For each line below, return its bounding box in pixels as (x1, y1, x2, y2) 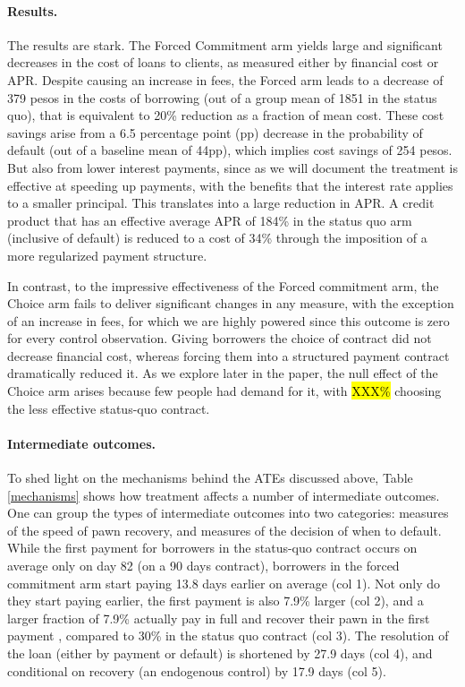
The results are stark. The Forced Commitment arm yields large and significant (7, 35, 443, 54)
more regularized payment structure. (7, 245, 207, 264)
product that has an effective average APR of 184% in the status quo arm (7, 210, 412, 229)
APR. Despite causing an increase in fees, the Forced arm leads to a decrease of (7, 70, 444, 89)
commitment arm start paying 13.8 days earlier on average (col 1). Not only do (7, 573, 441, 592)
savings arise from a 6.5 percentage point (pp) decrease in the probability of (7, 123, 423, 142)
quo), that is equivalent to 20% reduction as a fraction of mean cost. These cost (7, 106, 444, 125)
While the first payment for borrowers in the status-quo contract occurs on (7, 538, 418, 557)
